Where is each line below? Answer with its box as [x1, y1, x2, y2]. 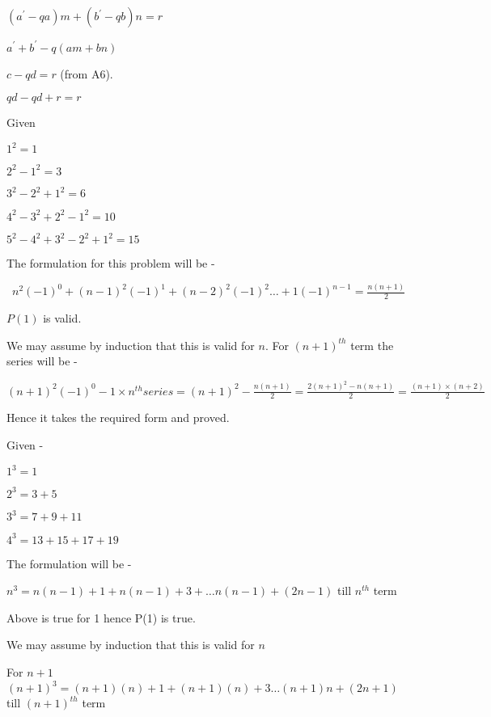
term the [350, 336, 394, 353]
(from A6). [60, 65, 113, 82]
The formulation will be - [6, 555, 132, 571]
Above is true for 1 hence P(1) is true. [6, 609, 196, 626]
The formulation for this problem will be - [6, 255, 215, 272]
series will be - [6, 352, 78, 369]
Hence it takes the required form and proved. [6, 409, 230, 426]
